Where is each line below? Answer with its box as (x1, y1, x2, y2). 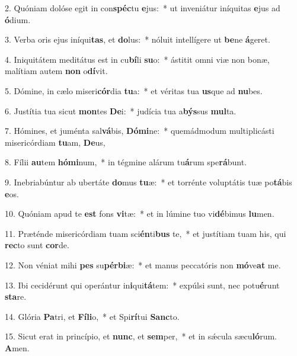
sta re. (5, 290, 27, 303)
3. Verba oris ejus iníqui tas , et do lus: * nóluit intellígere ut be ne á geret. (5, 33, 270, 46)
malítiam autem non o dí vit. (5, 65, 108, 77)
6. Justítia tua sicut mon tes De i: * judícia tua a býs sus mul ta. (5, 104, 237, 117)
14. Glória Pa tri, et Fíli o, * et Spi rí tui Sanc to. (5, 310, 180, 322)
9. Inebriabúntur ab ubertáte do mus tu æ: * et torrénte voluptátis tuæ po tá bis (5, 175, 292, 188)
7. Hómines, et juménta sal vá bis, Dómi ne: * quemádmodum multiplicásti (5, 124, 274, 137)
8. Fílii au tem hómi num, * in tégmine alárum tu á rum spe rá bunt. (5, 156, 247, 168)
